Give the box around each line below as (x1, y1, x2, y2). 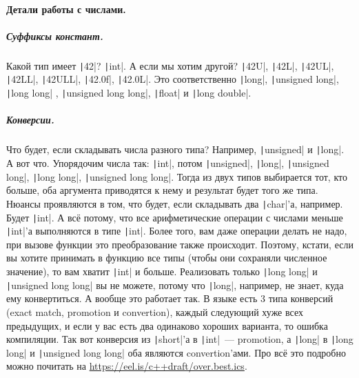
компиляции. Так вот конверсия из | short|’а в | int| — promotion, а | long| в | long (6, 332, 353, 346)
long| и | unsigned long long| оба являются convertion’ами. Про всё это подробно (6, 345, 346, 359)
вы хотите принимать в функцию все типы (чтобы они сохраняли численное (6, 250, 327, 265)
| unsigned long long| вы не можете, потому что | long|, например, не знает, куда (6, 277, 344, 292)
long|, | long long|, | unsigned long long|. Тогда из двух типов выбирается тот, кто (6, 169, 347, 183)
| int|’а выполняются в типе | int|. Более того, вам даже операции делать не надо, (6, 223, 347, 238)
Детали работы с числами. (6, 1, 126, 16)
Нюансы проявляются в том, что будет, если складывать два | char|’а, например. (6, 196, 343, 210)
